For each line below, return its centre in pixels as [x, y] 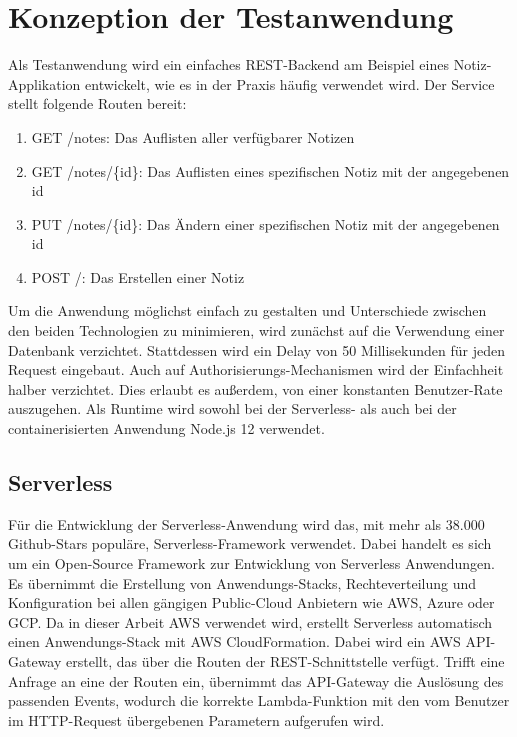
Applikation [44, 83]
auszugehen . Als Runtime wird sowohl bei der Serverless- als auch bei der [232, 408]
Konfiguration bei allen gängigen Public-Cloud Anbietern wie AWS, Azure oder [251, 602]
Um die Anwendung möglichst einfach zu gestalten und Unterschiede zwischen [247, 310]
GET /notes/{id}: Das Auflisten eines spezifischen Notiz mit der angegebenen [270, 170]
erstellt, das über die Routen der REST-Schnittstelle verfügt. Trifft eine [285, 660]
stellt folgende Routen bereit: [97, 103]
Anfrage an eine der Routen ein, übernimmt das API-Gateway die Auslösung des [256, 680]
